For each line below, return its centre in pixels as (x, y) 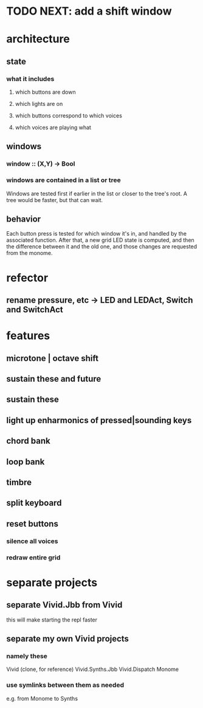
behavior (24, 219)
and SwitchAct (35, 310)
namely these (27, 656)
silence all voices (32, 541)
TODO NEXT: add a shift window (89, 11)
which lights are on (39, 104)
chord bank (28, 441)
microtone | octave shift (53, 358)
